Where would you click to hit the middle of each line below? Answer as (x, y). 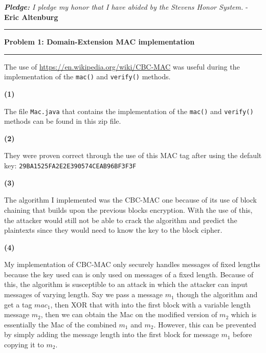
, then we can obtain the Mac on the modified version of (129, 314)
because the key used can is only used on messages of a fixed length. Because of (129, 274)
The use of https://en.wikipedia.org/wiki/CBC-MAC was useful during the (122, 66)
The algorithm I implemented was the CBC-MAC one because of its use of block (130, 200)
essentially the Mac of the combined (60, 324)
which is (244, 314)
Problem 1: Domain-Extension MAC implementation (99, 42)
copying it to (24, 345)
